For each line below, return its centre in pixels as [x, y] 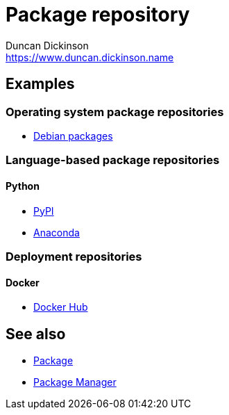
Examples [40, 84]
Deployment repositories [74, 256]
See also [36, 334]
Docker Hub [61, 307]
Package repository [98, 15]
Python [23, 186]
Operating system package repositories [115, 112]
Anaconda [57, 232]
